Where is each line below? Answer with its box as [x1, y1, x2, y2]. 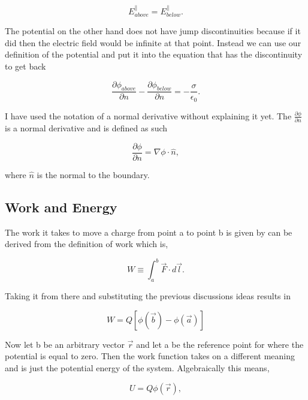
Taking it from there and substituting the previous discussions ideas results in [5, 290, 291, 302]
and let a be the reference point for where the [136, 338, 304, 350]
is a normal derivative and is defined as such [5, 122, 168, 134]
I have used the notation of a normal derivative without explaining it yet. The [5, 109, 292, 122]
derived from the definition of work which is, [5, 237, 168, 250]
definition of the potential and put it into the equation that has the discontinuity [5, 48, 303, 61]
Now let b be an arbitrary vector [5, 338, 125, 350]
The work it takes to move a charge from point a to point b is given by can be [5, 225, 292, 238]
